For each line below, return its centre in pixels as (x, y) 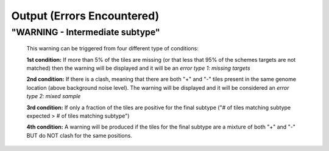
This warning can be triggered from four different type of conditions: (113, 49)
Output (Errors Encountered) (85, 16)
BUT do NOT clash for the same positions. (79, 135)
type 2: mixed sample (54, 96)
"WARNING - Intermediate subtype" (86, 32)
